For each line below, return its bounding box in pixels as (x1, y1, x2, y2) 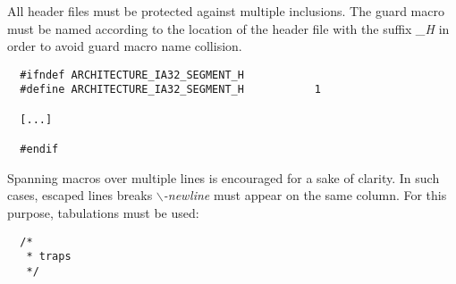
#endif (20, 143, 59, 156)
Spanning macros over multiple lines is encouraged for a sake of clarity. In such (7, 168, 440, 187)
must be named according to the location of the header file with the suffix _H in (7, 19, 450, 38)
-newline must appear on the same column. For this (163, 186, 447, 205)
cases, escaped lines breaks (7, 186, 153, 205)
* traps (26, 250, 72, 263)
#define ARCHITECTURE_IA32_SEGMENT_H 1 (20, 83, 321, 96)
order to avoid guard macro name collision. (7, 37, 242, 55)
